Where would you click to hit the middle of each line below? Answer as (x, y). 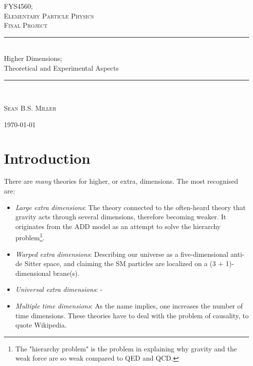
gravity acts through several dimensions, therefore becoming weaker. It (121, 217)
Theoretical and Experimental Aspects (61, 67)
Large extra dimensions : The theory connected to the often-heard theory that (130, 207)
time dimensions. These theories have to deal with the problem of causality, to (132, 315)
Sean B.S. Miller (30, 108)
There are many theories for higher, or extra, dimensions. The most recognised (121, 181)
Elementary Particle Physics (49, 15)
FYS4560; (18, 6)
